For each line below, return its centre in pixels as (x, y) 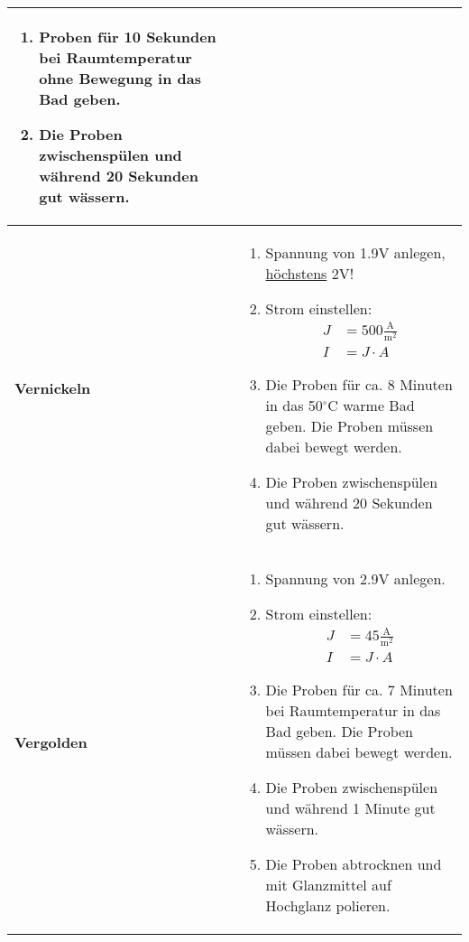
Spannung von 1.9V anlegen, (355, 252)
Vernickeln (53, 388)
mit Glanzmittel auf (328, 885)
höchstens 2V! (310, 273)
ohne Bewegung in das (120, 78)
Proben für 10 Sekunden (128, 37)
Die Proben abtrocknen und (354, 864)
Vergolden (51, 742)
